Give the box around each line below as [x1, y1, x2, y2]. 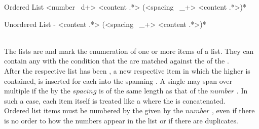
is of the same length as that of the [99, 85, 208, 96]
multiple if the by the [4, 85, 70, 96]
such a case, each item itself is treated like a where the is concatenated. [4, 95, 226, 106]
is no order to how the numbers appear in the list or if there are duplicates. [4, 115, 238, 125]
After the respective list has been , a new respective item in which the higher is [4, 65, 250, 76]
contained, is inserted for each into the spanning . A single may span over [4, 75, 233, 86]
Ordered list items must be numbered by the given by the [4, 105, 183, 116]
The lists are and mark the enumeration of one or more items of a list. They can [4, 45, 254, 56]
